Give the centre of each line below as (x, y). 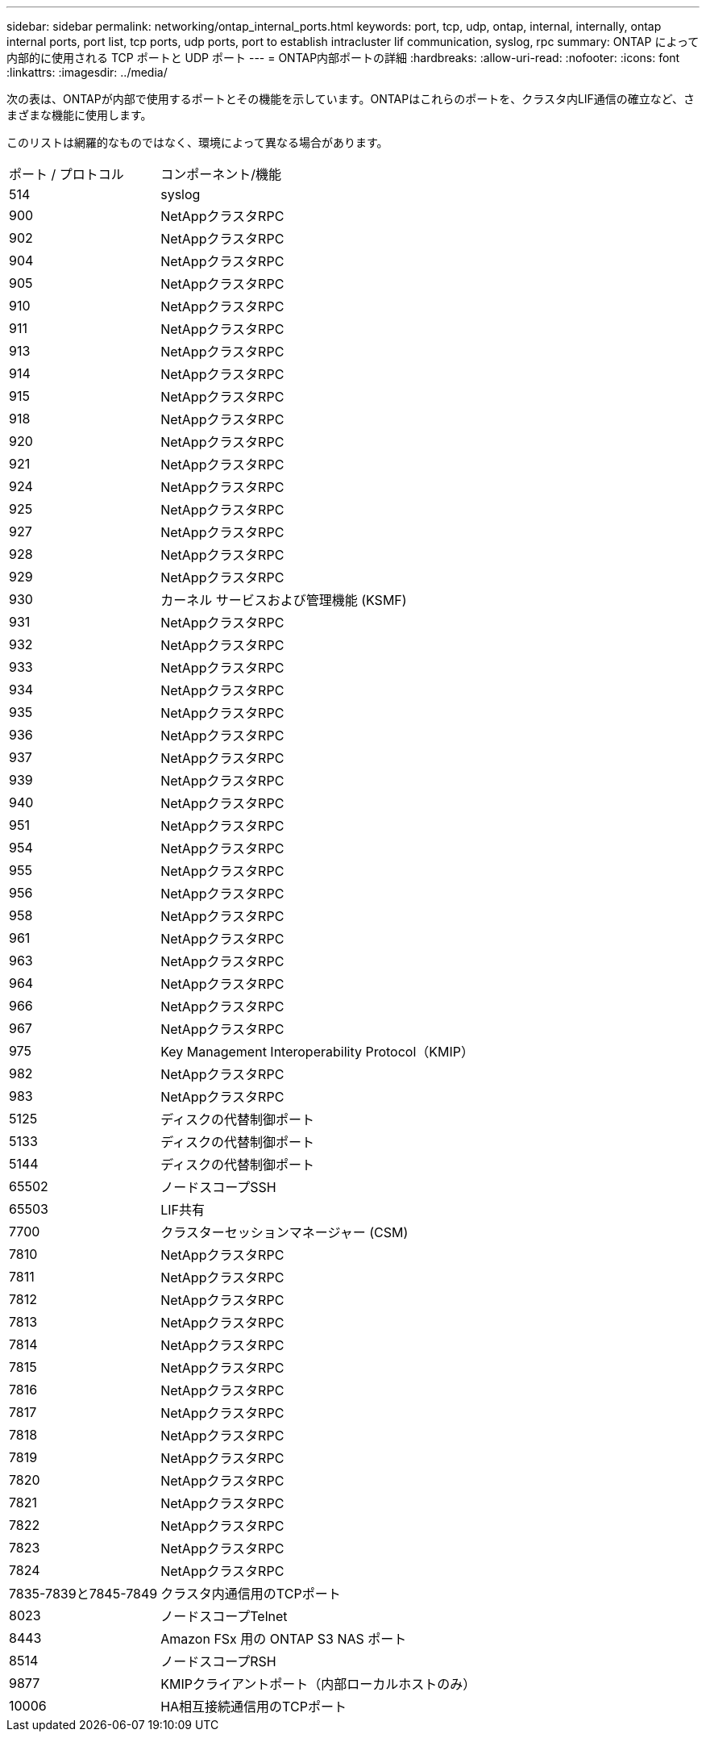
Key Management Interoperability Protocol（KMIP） (318, 1052)
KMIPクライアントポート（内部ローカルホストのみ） (318, 1684)
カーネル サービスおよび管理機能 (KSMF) (284, 600)
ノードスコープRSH (218, 1661)
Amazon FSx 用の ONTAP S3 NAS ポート (284, 1639)
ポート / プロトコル (66, 174)
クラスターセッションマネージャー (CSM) (284, 1232)
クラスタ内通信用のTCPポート (251, 1594)
